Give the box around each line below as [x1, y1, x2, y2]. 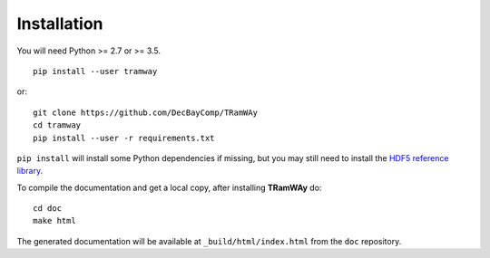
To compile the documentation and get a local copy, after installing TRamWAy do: [16, 182, 322, 193]
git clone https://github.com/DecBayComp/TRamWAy [33, 107, 259, 118]
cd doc [33, 204, 63, 214]
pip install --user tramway [33, 66, 158, 76]
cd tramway [33, 120, 82, 130]
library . [16, 166, 44, 177]
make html [33, 215, 76, 226]
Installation [16, 14, 103, 33]
